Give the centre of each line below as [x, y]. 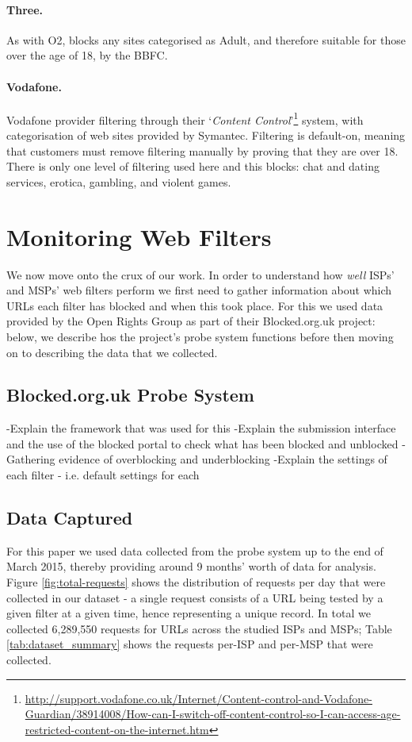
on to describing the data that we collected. [112, 352]
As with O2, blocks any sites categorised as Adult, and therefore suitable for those [206, 39]
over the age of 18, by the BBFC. [87, 55]
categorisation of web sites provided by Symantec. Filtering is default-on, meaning [206, 135]
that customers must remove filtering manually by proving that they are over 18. [202, 150]
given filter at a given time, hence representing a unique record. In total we [189, 613]
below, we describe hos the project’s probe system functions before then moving [200, 336]
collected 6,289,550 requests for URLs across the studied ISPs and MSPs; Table [199, 628]
